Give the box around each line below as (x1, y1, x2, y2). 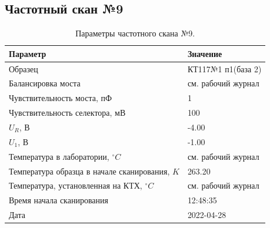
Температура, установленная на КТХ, (9, 179, 142, 192)
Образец (9, 62, 38, 75)
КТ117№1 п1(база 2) (187, 62, 262, 75)
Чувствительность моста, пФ (9, 92, 112, 104)
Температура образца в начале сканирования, (9, 165, 170, 177)
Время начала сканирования (9, 194, 108, 206)
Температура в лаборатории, (9, 150, 109, 162)
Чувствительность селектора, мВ (9, 106, 126, 119)
